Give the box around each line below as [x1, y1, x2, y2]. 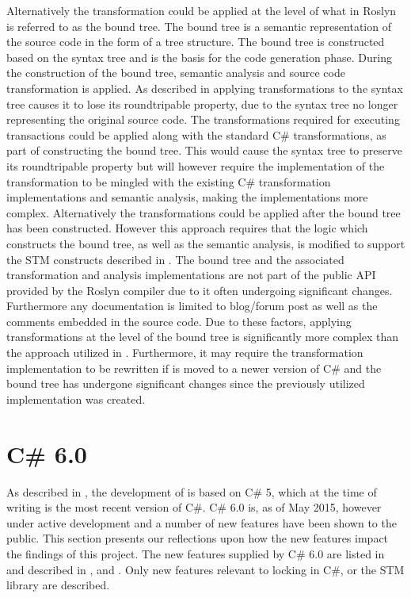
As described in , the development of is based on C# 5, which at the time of [6, 483, 377, 500]
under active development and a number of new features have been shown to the [6, 514, 397, 531]
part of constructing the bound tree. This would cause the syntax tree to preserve [6, 142, 402, 159]
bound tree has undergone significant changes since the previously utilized [6, 375, 365, 392]
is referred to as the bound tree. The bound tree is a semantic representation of [6, 17, 391, 34]
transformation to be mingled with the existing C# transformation [6, 173, 331, 190]
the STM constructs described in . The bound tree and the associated [6, 251, 344, 267]
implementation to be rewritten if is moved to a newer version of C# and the [6, 359, 382, 376]
